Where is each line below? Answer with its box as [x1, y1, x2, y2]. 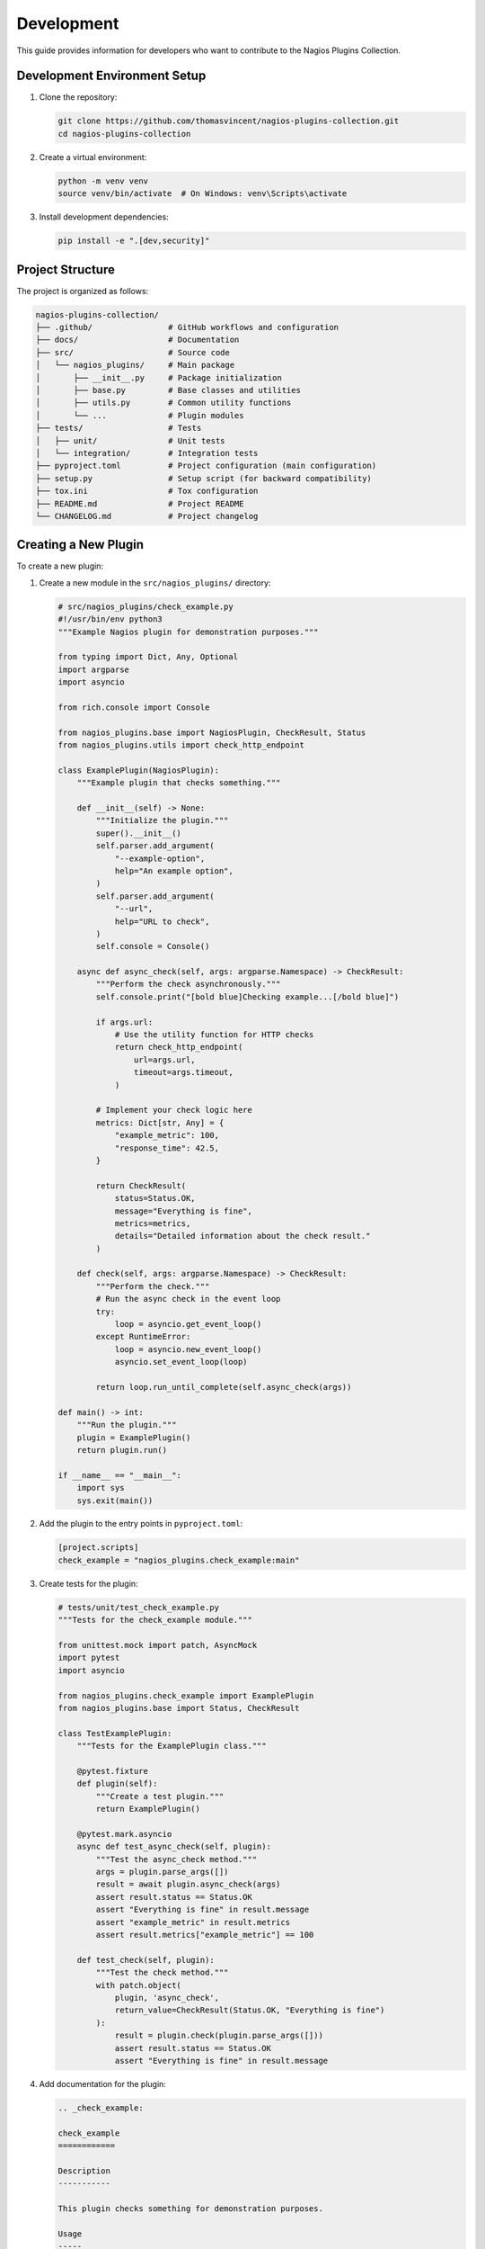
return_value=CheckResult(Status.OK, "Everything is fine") [114, 2005, 385, 2015]
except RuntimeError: [95, 1331, 191, 1342]
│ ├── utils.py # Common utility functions [35, 398, 292, 408]
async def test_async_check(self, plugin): [76, 1841, 271, 1852]
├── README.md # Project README [35, 498, 244, 508]
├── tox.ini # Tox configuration [35, 486, 259, 497]
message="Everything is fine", [114, 1205, 253, 1216]
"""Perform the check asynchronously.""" [95, 979, 281, 990]
